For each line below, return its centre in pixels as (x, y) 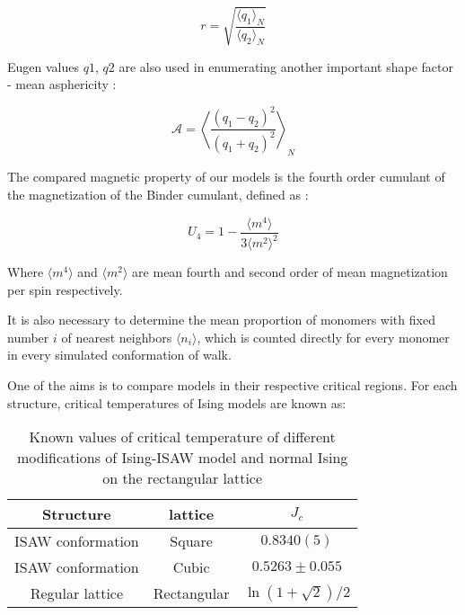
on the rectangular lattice (183, 478)
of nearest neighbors (117, 337)
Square (191, 541)
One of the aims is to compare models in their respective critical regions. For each (232, 385)
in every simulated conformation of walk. (119, 355)
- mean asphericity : (62, 84)
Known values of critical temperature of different (182, 437)
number (28, 337)
